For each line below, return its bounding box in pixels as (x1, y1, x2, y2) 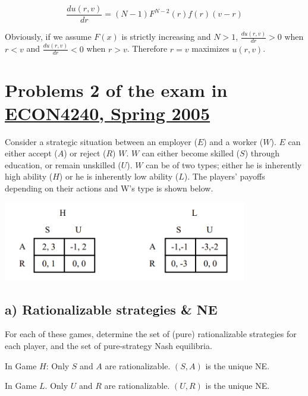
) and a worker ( (203, 135, 263, 147)
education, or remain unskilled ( (5, 158, 121, 171)
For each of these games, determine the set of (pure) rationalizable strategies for (5, 328, 297, 340)
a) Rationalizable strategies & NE (5, 300, 218, 318)
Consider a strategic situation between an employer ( (5, 135, 197, 147)
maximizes (191, 42, 230, 55)
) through (244, 147, 280, 159)
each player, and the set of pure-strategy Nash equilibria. (5, 339, 212, 351)
